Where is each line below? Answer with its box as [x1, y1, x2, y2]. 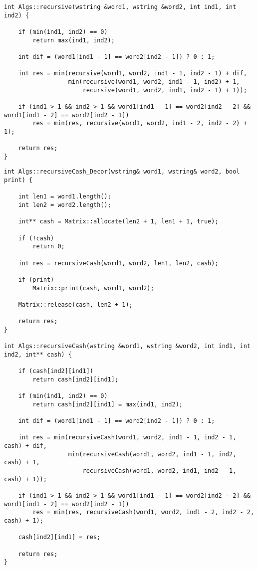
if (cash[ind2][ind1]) [18, 368, 93, 375]
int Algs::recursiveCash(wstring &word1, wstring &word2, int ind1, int [4, 343, 251, 350]
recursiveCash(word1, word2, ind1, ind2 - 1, [82, 467, 237, 475]
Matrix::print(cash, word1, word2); [32, 284, 154, 292]
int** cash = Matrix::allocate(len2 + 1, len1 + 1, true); [18, 218, 219, 225]
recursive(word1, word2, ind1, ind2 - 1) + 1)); [82, 86, 247, 94]
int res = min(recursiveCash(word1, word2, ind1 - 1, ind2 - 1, [18, 434, 237, 441]
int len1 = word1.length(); [18, 193, 111, 200]
